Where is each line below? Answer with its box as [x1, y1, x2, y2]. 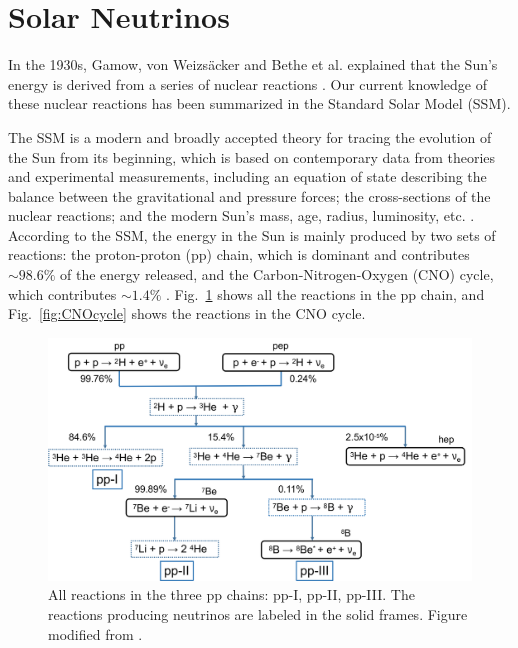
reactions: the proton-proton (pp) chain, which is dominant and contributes [8, 244, 470, 265]
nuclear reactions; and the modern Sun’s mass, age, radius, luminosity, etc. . [8, 205, 475, 226]
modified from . [48, 623, 143, 644]
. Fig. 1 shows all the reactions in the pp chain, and [165, 283, 485, 304]
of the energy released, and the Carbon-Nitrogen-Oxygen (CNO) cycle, [60, 264, 494, 285]
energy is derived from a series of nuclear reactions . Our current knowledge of [8, 73, 487, 94]
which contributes [8, 283, 117, 304]
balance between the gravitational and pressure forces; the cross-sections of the [8, 185, 491, 206]
